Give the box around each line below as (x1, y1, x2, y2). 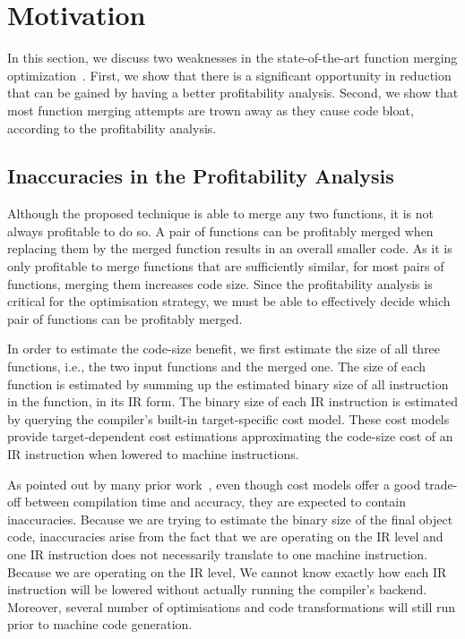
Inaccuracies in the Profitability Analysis (7, 162, 394, 190)
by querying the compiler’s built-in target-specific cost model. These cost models (7, 409, 450, 428)
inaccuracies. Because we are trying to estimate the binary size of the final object (7, 509, 453, 528)
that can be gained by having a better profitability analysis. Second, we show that (7, 83, 459, 102)
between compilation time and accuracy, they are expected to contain (24, 492, 406, 511)
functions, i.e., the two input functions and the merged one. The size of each (7, 357, 426, 376)
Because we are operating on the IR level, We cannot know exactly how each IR (7, 562, 447, 581)
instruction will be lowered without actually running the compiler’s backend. (7, 580, 427, 599)
